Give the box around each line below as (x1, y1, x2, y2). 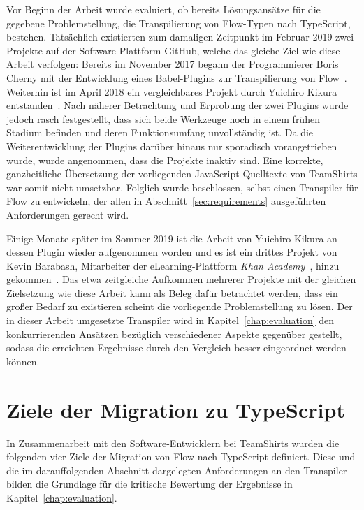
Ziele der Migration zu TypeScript (6, 395, 345, 423)
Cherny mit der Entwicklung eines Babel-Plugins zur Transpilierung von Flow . (6, 70, 347, 85)
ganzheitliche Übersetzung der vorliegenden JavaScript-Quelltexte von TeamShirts (6, 166, 358, 181)
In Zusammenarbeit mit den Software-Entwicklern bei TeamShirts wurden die (6, 435, 340, 450)
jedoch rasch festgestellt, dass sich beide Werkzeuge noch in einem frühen (6, 111, 320, 126)
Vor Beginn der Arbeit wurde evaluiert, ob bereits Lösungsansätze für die (6, 2, 321, 16)
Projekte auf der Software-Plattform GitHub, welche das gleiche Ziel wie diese (6, 43, 340, 57)
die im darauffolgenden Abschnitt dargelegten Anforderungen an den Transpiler (6, 462, 347, 477)
